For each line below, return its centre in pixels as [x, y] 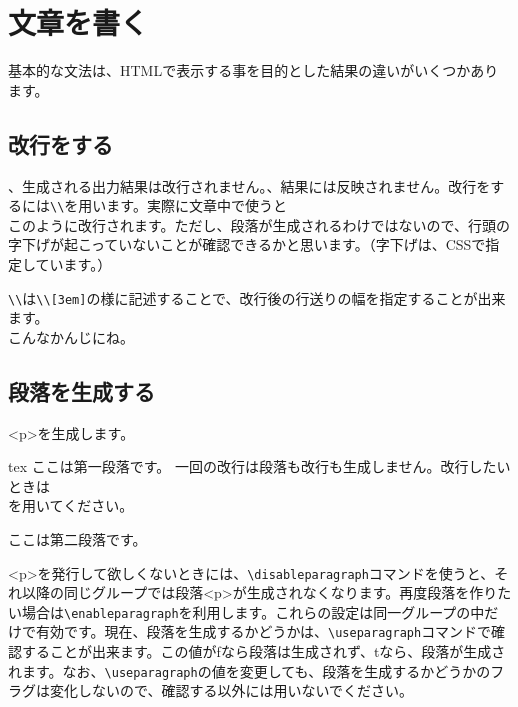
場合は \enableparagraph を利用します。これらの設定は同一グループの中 [253, 611]
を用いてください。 [71, 505]
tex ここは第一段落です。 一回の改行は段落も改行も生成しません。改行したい [259, 466]
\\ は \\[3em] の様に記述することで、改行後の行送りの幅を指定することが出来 [257, 297]
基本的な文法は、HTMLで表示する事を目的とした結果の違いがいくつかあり [253, 70]
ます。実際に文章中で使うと [196, 205]
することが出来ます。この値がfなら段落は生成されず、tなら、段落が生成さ [263, 651]
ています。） [73, 263]
